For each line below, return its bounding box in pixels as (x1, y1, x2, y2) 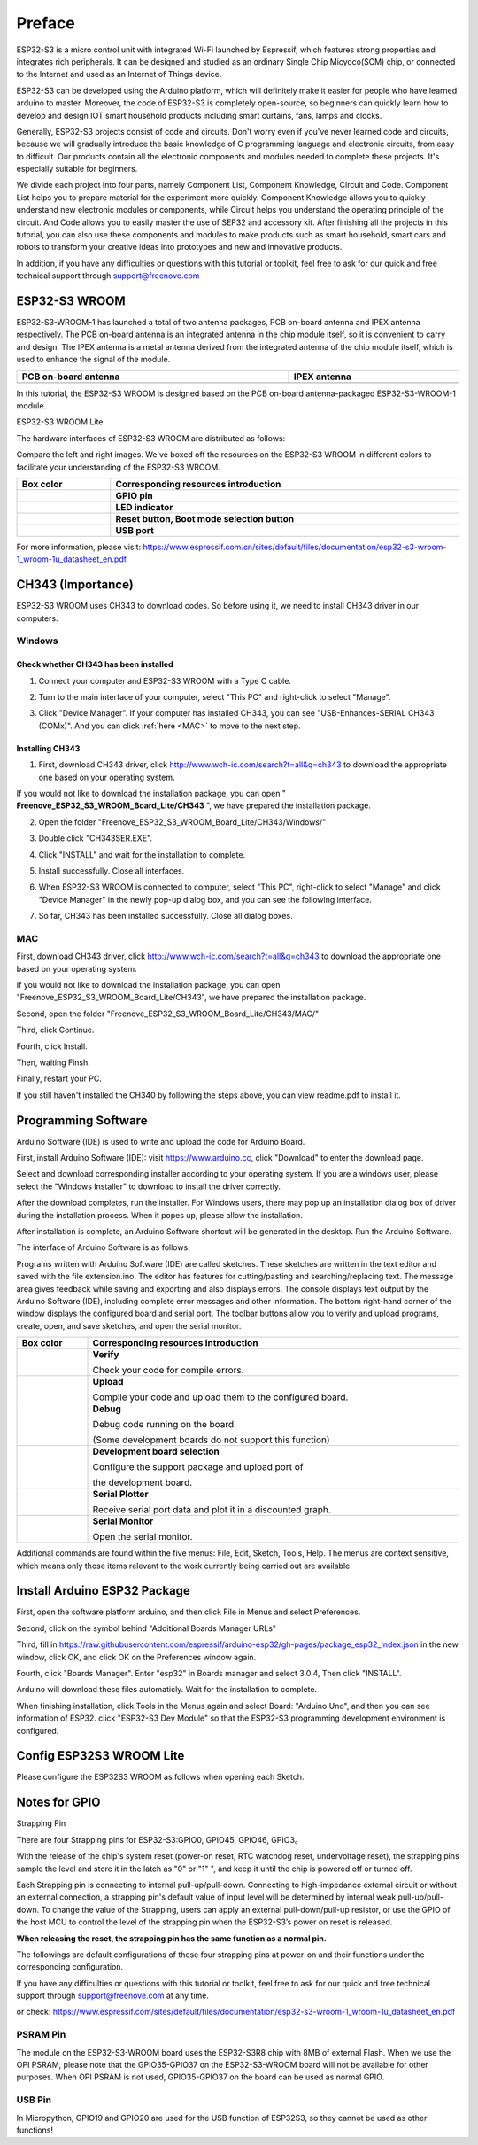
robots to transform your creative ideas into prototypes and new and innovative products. (16, 242, 343, 253)
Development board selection (92, 1445, 220, 1457)
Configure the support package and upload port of (92, 1461, 304, 1473)
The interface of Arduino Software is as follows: (16, 1242, 190, 1253)
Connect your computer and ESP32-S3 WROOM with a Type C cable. (38, 675, 292, 686)
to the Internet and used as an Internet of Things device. (16, 69, 222, 80)
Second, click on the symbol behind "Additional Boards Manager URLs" (16, 1622, 277, 1634)
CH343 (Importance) (16, 577, 135, 593)
